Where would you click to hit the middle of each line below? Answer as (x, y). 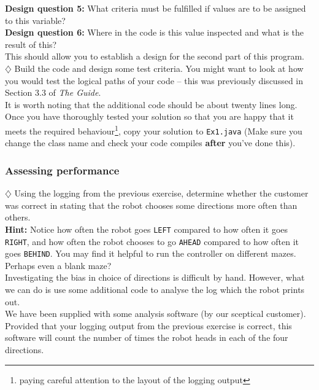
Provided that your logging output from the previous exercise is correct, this (148, 325)
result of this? (31, 44)
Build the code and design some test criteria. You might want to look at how (159, 68)
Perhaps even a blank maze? (58, 265)
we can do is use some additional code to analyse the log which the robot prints (155, 289)
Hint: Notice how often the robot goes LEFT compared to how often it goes (147, 229)
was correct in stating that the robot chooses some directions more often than (151, 205)
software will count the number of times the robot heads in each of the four (147, 337)
